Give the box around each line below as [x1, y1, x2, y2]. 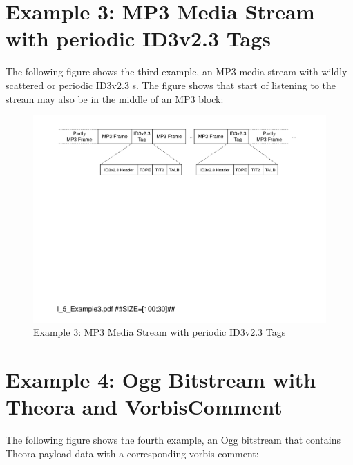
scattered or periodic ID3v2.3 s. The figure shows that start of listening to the [6, 77, 336, 92]
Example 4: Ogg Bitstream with [6, 366, 316, 394]
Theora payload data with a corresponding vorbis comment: [6, 446, 259, 460]
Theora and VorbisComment [6, 392, 283, 421]
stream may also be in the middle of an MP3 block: [6, 91, 224, 106]
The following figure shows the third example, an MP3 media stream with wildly [6, 64, 347, 79]
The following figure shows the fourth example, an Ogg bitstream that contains [6, 433, 341, 447]
